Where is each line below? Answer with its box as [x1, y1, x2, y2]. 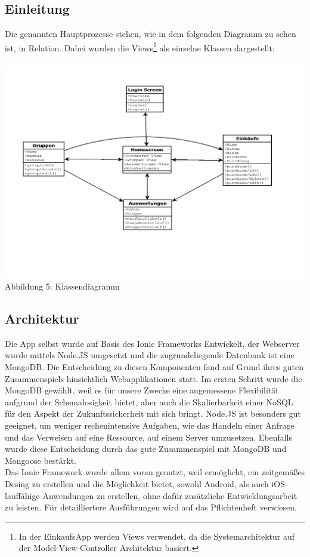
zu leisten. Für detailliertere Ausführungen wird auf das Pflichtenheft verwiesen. [5, 501, 297, 513]
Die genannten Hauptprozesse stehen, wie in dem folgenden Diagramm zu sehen [5, 27, 296, 40]
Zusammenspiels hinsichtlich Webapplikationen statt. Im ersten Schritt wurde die [5, 372, 302, 384]
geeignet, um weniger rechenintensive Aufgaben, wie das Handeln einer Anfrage [5, 419, 294, 432]
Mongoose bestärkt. [5, 454, 76, 466]
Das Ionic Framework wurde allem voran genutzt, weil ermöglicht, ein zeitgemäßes [5, 466, 305, 478]
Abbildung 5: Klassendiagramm [5, 280, 120, 293]
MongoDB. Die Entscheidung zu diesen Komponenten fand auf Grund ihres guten [5, 361, 303, 373]
